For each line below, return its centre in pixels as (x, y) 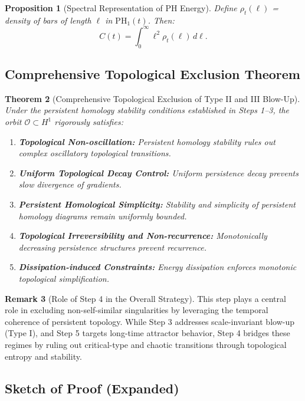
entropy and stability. (43, 356)
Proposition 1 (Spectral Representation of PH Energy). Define (121, 8)
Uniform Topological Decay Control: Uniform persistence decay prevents (158, 172)
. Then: (161, 20)
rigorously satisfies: (89, 122)
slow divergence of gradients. (70, 184)
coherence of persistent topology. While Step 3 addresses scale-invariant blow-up (150, 321)
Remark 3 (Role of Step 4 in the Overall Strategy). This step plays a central (145, 298)
